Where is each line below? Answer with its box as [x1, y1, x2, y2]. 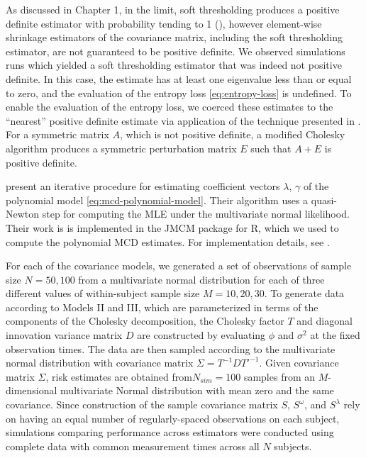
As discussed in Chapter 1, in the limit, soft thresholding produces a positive [6, 2, 340, 16]
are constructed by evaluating [137, 328, 266, 342]
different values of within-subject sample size [6, 286, 200, 301]
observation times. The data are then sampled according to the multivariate [6, 341, 335, 356]
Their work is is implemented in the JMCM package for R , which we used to [6, 220, 339, 235]
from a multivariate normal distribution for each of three [78, 272, 325, 286]
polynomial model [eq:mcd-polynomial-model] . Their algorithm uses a [6, 192, 309, 207]
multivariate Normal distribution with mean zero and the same [60, 383, 334, 398]
